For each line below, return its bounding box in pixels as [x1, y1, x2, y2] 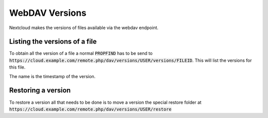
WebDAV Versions [9, 7, 87, 18]
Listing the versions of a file [9, 38, 97, 46]
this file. [9, 64, 26, 70]
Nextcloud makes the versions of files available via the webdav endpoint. [9, 25, 159, 31]
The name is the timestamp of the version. [9, 73, 96, 79]
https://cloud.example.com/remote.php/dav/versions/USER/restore [9, 106, 172, 112]
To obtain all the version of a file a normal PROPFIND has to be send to [9, 50, 153, 56]
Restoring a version [9, 86, 71, 95]
